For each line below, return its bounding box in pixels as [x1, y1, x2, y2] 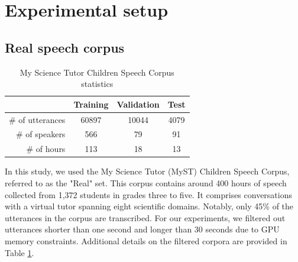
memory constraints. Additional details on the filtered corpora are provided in [5, 234, 287, 247]
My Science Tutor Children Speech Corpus [20, 66, 174, 78]
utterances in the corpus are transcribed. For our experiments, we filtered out [5, 211, 286, 224]
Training [73, 98, 109, 110]
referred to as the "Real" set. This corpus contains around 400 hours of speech [5, 176, 287, 189]
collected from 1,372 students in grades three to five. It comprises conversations [5, 188, 293, 200]
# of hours [26, 143, 66, 155]
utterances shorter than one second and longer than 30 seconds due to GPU [5, 223, 280, 235]
